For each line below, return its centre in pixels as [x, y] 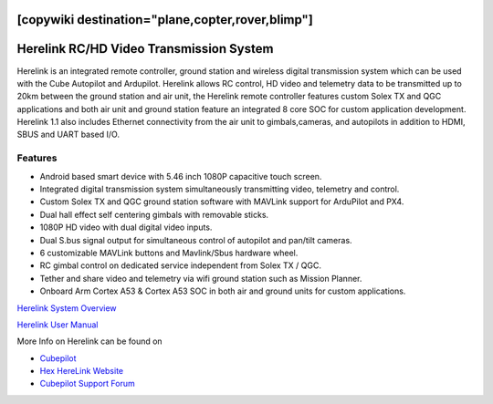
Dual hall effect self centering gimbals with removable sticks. [154, 214]
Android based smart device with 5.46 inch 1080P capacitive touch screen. [181, 176]
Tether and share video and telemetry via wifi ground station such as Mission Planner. [201, 278]
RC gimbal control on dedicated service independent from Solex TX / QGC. [180, 265]
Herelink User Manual [58, 325]
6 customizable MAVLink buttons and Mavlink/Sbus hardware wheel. [169, 253]
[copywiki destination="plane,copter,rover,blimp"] [165, 20]
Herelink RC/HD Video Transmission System [145, 49]
